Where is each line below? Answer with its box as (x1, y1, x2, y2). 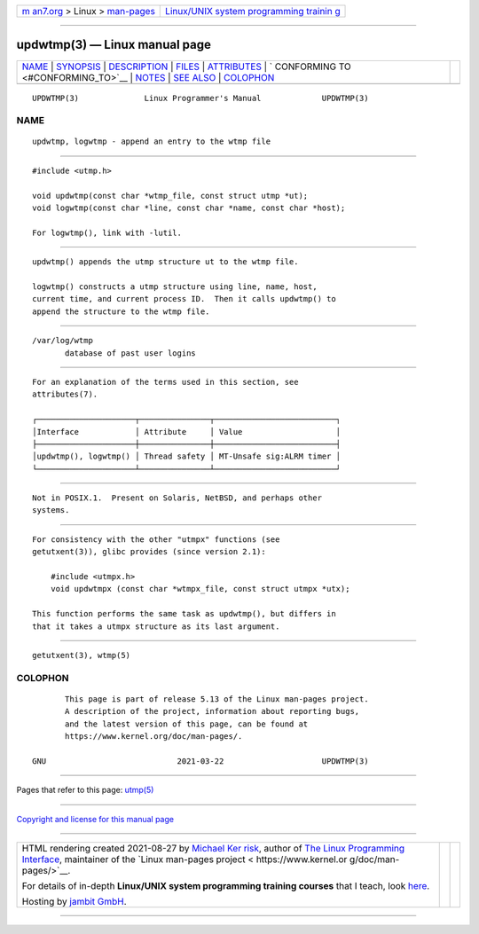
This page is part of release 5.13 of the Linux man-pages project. (65, 694, 369, 704)
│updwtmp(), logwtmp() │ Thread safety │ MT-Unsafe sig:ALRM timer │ (32, 451, 342, 461)
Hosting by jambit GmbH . (21, 896, 128, 908)
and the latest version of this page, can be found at (65, 718, 309, 729)
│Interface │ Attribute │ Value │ (32, 427, 342, 436)
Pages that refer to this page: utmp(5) (16, 785, 154, 796)
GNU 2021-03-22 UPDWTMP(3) (32, 756, 369, 766)
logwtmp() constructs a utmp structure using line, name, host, (32, 281, 318, 292)
